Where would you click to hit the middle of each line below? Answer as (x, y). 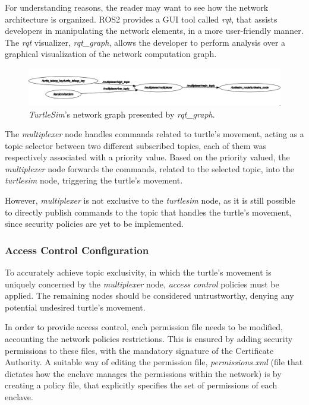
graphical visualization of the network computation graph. (111, 54)
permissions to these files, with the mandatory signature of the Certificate (139, 350)
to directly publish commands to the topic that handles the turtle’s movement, (148, 212)
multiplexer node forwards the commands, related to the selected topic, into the (150, 168)
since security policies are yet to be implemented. (94, 224)
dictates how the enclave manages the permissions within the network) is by (143, 373)
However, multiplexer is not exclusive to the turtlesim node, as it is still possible (150, 200)
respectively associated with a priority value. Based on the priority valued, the (147, 157)
